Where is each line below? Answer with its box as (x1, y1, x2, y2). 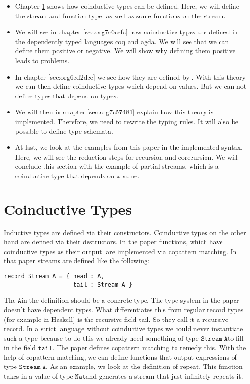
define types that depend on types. (15, 90, 118, 100)
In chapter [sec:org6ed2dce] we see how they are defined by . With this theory (15, 71, 246, 81)
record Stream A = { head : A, (4, 273, 104, 280)
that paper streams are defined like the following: (4, 256, 149, 266)
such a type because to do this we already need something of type (4, 333, 199, 343)
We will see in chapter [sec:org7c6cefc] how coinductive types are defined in (15, 27, 238, 37)
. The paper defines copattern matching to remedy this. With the (52, 342, 246, 352)
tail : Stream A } (73, 281, 132, 288)
